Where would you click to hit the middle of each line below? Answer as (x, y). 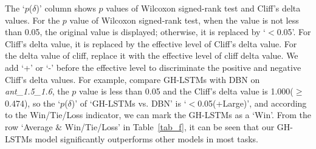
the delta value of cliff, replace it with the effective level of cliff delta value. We (152, 55)
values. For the (33, 20)
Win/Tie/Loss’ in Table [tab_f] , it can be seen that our (170, 126)
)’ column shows (66, 8)
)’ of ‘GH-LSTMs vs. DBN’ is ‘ (129, 103)
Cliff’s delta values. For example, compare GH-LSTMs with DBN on (132, 79)
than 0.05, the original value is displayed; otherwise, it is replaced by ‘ (135, 32)
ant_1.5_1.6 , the (37, 91)
